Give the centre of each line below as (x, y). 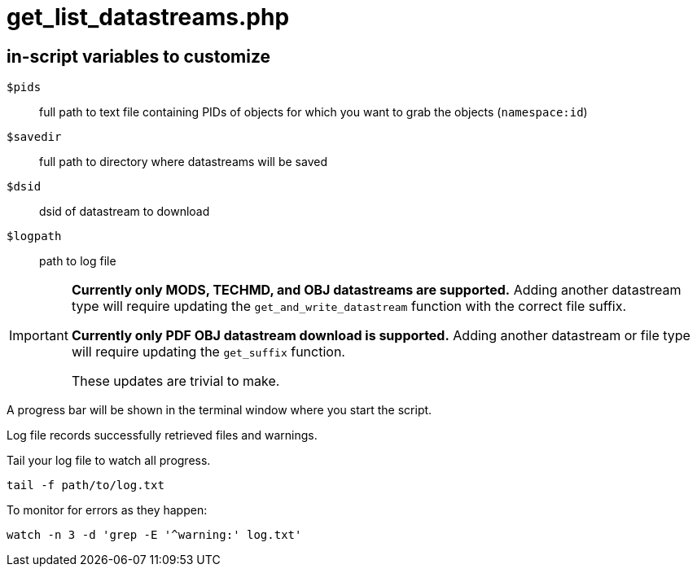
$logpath (34, 236)
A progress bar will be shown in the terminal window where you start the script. (219, 410)
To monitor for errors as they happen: (107, 510)
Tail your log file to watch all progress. (109, 461)
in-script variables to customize (139, 56)
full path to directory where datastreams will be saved (183, 162)
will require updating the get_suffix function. (208, 352)
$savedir (34, 137)
